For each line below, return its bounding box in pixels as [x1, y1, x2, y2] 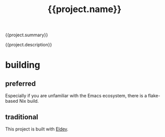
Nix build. [19, 98, 39, 104]
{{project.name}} [47, 4, 122, 15]
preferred [5, 79, 36, 88]
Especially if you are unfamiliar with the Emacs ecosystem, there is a [5, 93, 147, 99]
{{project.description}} [5, 42, 52, 48]
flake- [148, 93, 160, 99]
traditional [5, 112, 39, 121]
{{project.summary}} [5, 32, 48, 38]
